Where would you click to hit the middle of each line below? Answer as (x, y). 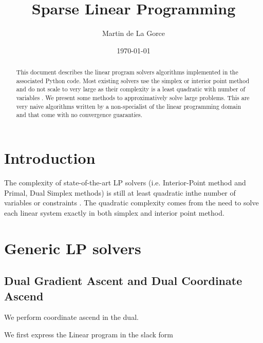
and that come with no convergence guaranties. (79, 115)
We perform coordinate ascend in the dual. (71, 317)
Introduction (50, 158)
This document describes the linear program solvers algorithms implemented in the (127, 72)
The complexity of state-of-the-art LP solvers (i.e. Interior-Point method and (125, 182)
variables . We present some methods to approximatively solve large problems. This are (133, 98)
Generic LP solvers (73, 248)
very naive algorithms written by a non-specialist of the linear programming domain (129, 106)
